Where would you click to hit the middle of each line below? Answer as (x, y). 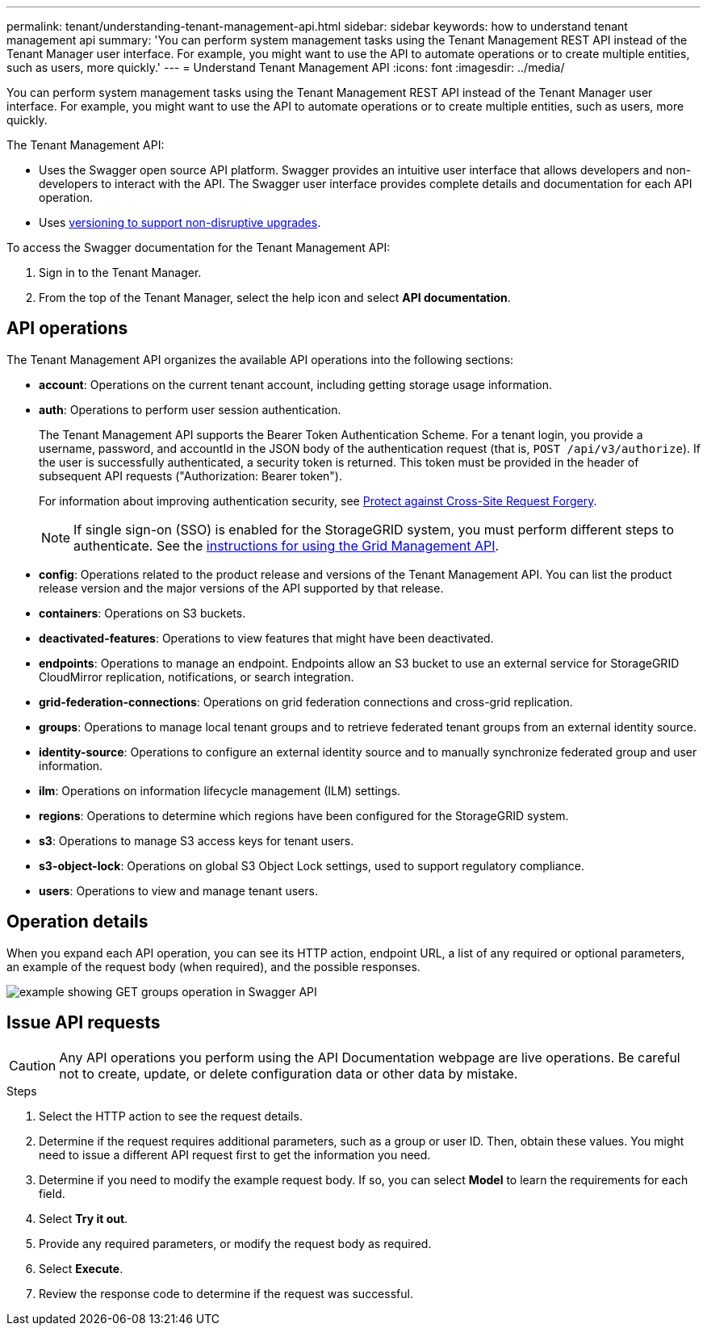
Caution (33, 1065)
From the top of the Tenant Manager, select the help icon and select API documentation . (275, 297)
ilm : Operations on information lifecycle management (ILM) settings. (220, 790)
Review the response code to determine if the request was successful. (226, 1293)
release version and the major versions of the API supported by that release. (241, 588)
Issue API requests (84, 1023)
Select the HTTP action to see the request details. (171, 1116)
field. (52, 1193)
